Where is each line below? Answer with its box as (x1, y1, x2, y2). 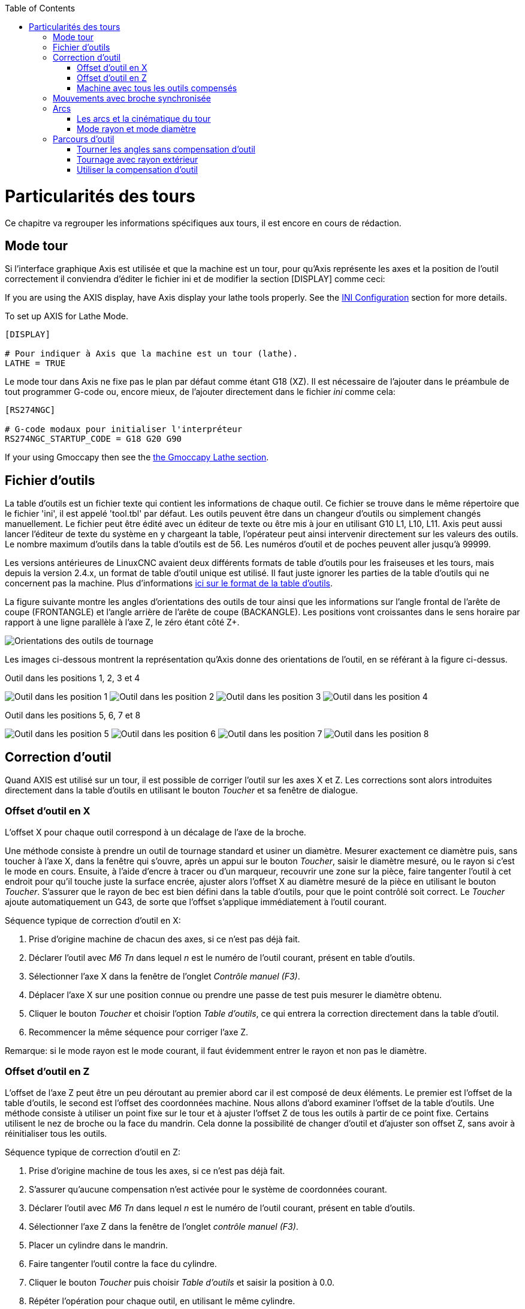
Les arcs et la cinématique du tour (77, 113, 211, 124)
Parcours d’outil (53, 134, 114, 144)
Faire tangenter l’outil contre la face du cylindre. (29, 1258, 217, 1269)
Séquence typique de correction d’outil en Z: (5, 1146, 181, 1157)
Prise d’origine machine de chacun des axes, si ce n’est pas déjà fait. (29, 933, 300, 944)
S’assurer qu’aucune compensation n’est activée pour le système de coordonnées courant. (29, 1184, 387, 1194)
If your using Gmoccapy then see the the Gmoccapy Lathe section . (5, 452, 269, 463)
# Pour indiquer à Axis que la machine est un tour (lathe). (5, 349, 298, 359)
